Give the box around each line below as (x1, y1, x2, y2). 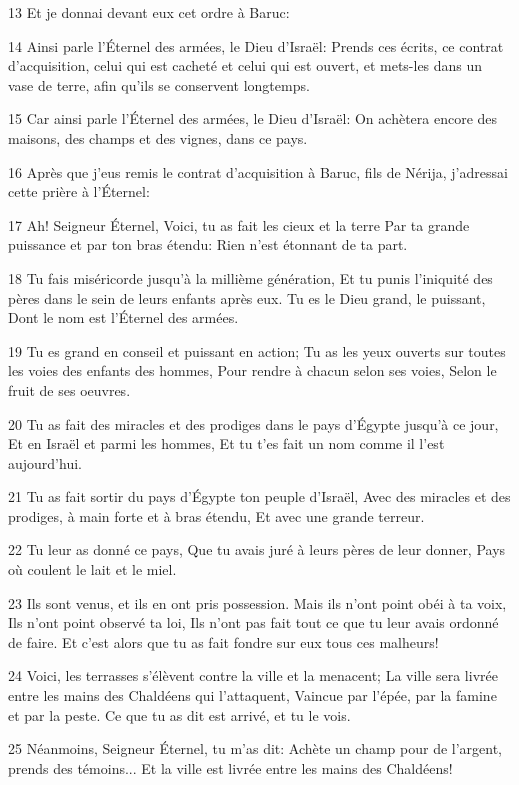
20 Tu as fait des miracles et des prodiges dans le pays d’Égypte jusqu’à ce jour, (8, 413, 499, 434)
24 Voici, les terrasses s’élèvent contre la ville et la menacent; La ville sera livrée (8, 665, 498, 686)
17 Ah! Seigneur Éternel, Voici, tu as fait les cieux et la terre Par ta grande (8, 214, 470, 235)
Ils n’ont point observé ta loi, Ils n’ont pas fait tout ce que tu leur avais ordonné (8, 612, 499, 633)
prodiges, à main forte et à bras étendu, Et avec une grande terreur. (8, 505, 425, 526)
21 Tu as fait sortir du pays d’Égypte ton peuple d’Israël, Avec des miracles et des (8, 486, 511, 507)
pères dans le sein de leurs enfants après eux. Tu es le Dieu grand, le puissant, (8, 287, 486, 308)
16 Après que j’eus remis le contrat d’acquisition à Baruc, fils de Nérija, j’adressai (8, 161, 508, 182)
